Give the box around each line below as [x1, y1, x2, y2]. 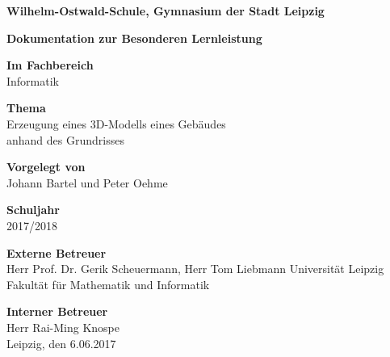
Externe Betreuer [6, 244, 107, 261]
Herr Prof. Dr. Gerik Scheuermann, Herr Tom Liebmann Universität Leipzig [6, 260, 384, 277]
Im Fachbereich [6, 57, 94, 73]
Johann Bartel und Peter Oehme [6, 174, 168, 191]
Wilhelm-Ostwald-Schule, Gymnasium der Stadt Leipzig [6, 2, 325, 19]
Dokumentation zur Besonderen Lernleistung [6, 29, 262, 46]
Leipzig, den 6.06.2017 [6, 334, 116, 351]
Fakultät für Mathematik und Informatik [6, 275, 210, 292]
